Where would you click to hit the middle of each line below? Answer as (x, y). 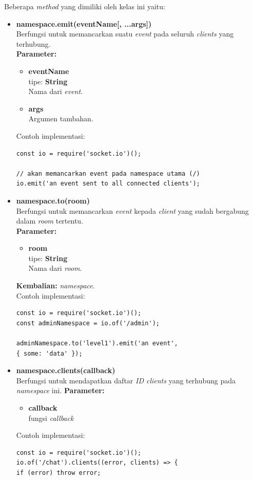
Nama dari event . (55, 91)
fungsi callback (51, 418)
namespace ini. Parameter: (60, 390)
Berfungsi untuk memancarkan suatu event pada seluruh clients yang (125, 34)
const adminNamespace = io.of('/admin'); (88, 323)
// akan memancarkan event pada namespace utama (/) (108, 173)
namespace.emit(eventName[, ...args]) (84, 23)
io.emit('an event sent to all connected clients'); (108, 184)
